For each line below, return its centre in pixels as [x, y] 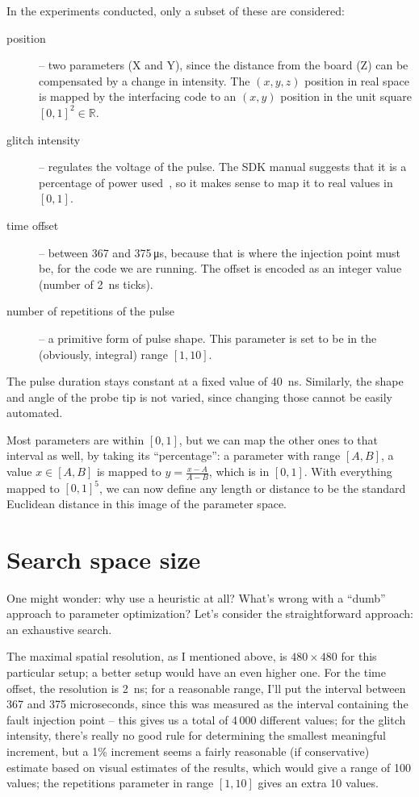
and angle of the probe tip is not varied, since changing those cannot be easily [199, 396]
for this [359, 656]
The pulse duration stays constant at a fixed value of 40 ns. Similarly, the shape [205, 381]
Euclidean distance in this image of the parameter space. [147, 503]
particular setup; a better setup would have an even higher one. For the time [196, 672]
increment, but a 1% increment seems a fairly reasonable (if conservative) [188, 751]
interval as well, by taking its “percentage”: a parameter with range [174, 455]
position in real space [357, 80]
